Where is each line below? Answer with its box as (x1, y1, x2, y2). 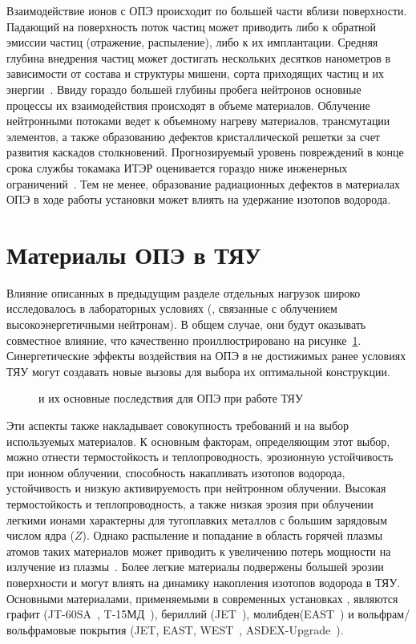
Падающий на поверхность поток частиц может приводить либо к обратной (6, 18, 376, 34)
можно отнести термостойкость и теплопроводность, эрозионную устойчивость (6, 448, 394, 465)
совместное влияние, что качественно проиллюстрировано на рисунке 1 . (6, 331, 361, 348)
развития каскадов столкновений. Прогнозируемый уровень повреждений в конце (6, 144, 404, 160)
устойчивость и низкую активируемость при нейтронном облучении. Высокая (6, 480, 386, 496)
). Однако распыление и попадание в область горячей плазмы (82, 527, 383, 544)
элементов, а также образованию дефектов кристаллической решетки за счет (6, 128, 380, 144)
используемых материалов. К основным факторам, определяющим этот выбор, (6, 432, 390, 449)
